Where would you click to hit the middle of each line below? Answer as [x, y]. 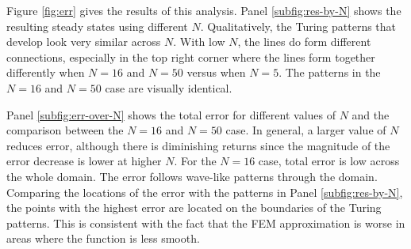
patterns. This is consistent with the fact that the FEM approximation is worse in [206, 223]
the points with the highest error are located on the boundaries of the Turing [194, 207]
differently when [46, 72]
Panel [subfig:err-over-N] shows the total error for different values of [171, 114]
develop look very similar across [84, 41]
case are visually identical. [169, 87]
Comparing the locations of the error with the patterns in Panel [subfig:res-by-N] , [205, 192]
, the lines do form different [304, 41]
